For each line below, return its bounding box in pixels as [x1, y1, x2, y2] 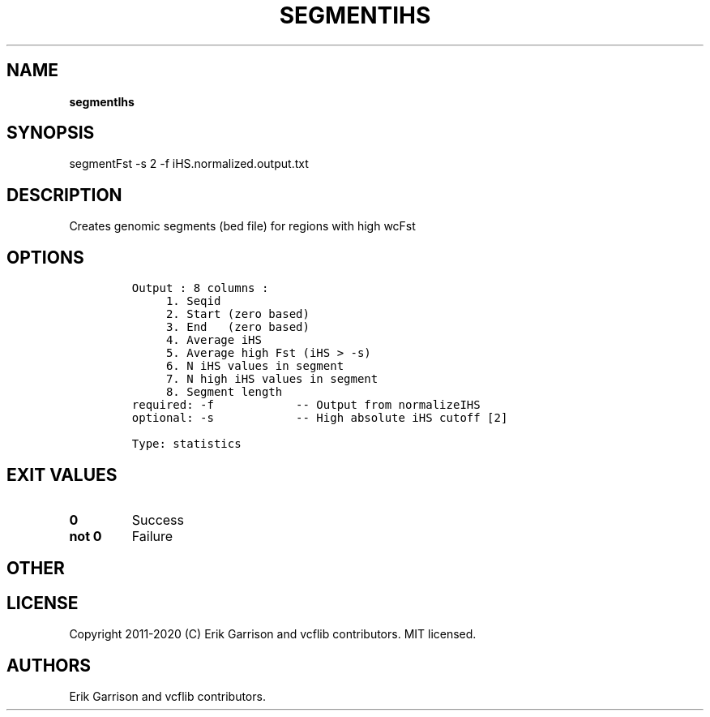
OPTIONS [6, 247, 84, 268]
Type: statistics [131, 437, 242, 451]
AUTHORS [6, 655, 92, 676]
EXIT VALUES [6, 464, 118, 485]
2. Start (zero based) [165, 307, 310, 321]
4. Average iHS [165, 333, 262, 347]
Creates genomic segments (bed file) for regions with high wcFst [69, 219, 416, 234]
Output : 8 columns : [131, 281, 269, 295]
